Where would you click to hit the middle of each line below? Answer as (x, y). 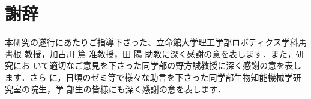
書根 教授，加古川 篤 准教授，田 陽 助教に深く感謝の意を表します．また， (150, 53)
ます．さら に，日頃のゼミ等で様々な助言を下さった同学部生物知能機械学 (149, 77)
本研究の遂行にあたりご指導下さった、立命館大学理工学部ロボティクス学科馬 (156, 42)
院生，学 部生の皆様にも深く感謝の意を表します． (128, 89)
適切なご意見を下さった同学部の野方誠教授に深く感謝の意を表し (176, 65)
